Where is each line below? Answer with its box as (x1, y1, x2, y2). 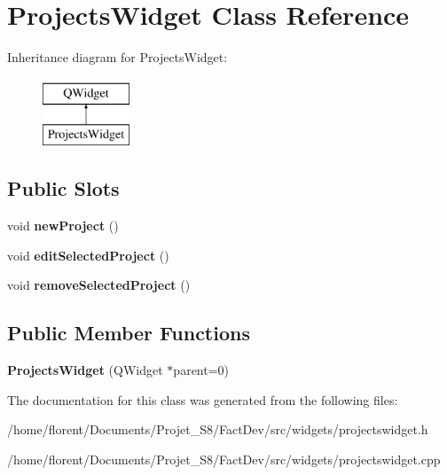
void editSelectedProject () (7, 245, 169, 264)
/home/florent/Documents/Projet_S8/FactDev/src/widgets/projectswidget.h (7, 420, 428, 439)
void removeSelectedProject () (7, 276, 191, 294)
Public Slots (7, 175, 120, 202)
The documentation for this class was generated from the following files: (7, 390, 398, 409)
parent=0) (173, 361, 230, 379)
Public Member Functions (7, 319, 250, 347)
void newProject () (7, 216, 119, 235)
